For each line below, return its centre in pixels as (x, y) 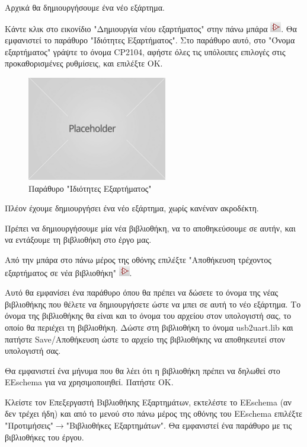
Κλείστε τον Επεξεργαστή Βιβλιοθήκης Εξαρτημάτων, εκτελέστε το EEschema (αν (148, 402)
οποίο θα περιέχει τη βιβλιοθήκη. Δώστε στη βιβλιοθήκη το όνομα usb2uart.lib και (149, 327)
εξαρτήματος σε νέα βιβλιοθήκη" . (68, 272)
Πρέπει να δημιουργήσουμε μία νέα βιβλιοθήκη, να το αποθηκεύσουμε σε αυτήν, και (150, 228)
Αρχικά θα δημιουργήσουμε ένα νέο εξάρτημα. (85, 7)
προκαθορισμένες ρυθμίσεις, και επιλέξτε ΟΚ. (84, 63)
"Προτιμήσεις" (29, 425)
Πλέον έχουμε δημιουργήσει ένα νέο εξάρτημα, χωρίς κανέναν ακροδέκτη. (132, 208)
